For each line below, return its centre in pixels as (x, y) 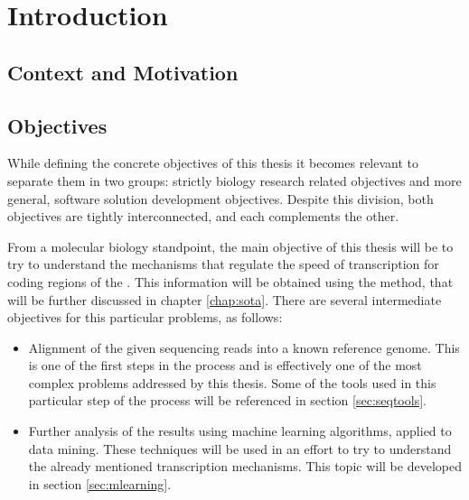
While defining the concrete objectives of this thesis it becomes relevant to (213, 163)
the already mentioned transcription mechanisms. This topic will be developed (245, 466)
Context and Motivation (123, 72)
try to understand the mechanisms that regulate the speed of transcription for (223, 264)
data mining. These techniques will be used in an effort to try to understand (240, 448)
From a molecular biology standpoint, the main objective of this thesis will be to (230, 246)
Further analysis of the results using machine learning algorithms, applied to (240, 431)
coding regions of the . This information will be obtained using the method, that (230, 281)
